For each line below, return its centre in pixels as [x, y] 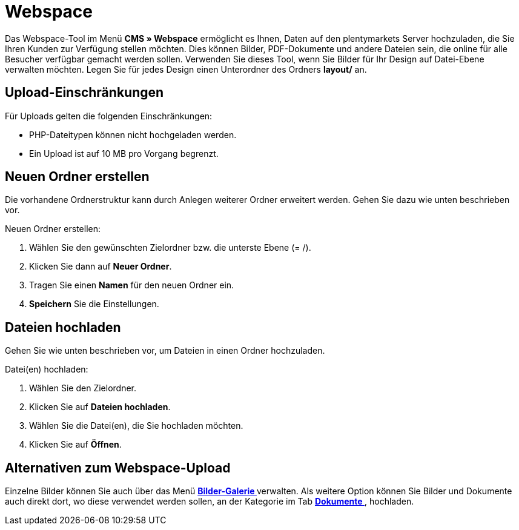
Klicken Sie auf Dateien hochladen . [100, 407]
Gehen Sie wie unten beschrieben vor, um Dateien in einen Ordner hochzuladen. [165, 351]
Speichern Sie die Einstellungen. [94, 304]
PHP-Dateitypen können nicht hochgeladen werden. [133, 134]
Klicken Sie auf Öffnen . [75, 445]
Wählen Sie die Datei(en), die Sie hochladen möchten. [136, 426]
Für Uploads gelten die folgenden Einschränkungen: [109, 116]
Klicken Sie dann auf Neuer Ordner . [101, 267]
